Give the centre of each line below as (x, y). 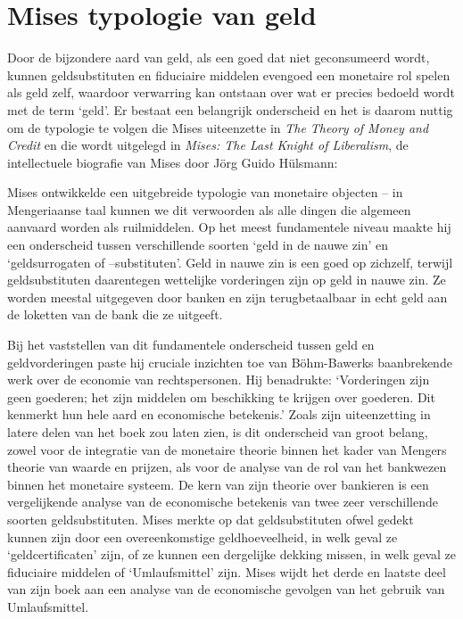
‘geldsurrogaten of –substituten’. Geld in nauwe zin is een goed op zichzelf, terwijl (230, 262)
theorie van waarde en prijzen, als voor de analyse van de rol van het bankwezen (227, 467)
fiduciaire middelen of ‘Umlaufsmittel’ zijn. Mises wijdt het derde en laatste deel (227, 571)
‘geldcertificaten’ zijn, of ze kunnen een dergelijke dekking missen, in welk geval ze (232, 554)
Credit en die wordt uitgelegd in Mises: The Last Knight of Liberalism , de (208, 145)
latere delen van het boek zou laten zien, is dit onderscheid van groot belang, (218, 432)
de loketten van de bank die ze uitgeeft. (115, 314)
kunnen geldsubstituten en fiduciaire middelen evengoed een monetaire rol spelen (229, 74)
